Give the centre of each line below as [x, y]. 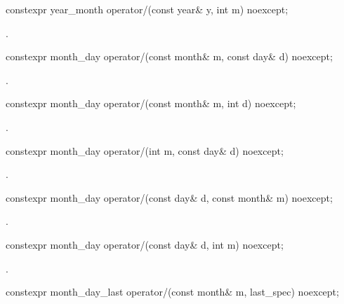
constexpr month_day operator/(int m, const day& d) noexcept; [145, 150]
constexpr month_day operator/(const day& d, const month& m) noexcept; [169, 197]
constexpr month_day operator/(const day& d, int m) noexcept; [145, 244]
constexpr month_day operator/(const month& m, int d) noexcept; [151, 103]
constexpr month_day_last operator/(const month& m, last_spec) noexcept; [172, 292]
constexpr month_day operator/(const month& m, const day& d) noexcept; [169, 56]
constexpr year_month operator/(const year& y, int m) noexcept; [147, 9]
